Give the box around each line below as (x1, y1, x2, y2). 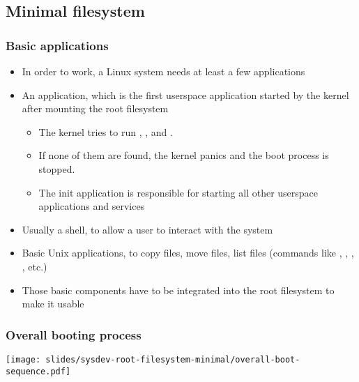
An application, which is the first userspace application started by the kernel (22, 87, 349, 102)
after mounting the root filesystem (22, 101, 169, 116)
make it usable (22, 296, 84, 311)
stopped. (38, 161, 75, 176)
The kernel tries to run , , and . (38, 124, 173, 139)
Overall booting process (6, 326, 142, 343)
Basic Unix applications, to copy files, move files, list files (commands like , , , (22, 245, 354, 260)
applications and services (38, 199, 145, 213)
